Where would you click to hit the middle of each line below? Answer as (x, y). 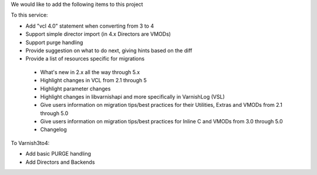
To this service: (29, 15)
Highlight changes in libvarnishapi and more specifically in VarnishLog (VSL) (133, 96)
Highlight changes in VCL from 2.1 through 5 (93, 80)
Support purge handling (54, 42)
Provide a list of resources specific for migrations (85, 59)
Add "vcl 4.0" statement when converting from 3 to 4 (90, 26)
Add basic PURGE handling (58, 154)
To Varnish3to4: (30, 143)
